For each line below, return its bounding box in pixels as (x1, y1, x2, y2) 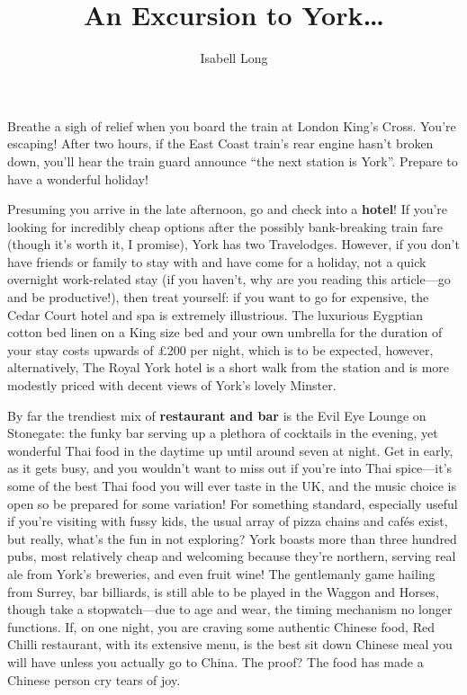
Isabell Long (200, 49, 268, 67)
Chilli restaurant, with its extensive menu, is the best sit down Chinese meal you (7, 635, 453, 654)
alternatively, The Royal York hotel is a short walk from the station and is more (7, 358, 450, 377)
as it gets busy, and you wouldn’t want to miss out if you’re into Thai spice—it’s (7, 459, 453, 477)
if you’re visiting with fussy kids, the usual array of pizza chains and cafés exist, (7, 512, 448, 530)
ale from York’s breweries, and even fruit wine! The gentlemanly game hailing (7, 564, 436, 583)
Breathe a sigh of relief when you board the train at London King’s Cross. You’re (7, 116, 456, 135)
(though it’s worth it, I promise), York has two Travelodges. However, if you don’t (7, 235, 460, 254)
